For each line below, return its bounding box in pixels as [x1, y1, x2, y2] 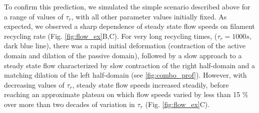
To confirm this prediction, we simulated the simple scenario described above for [4, 1, 250, 11]
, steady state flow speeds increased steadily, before [72, 79, 229, 90]
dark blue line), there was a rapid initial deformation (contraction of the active [4, 40, 245, 51]
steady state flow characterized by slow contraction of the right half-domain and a [4, 60, 255, 70]
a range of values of [4, 11, 63, 21]
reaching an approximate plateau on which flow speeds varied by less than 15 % [4, 89, 248, 100]
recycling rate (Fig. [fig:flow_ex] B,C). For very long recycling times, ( [4, 30, 217, 41]
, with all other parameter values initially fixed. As [71, 11, 227, 21]
